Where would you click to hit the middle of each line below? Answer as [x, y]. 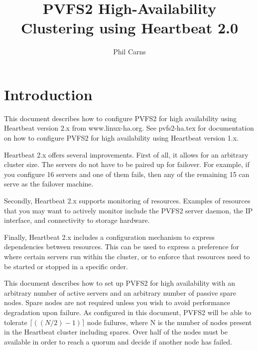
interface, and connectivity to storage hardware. [77, 220]
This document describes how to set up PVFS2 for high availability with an [120, 283]
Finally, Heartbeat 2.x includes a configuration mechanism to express [109, 237]
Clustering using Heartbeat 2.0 [129, 28]
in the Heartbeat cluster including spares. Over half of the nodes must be [116, 332]
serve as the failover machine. [49, 184]
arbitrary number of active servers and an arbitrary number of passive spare [120, 292]
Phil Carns [129, 52]
